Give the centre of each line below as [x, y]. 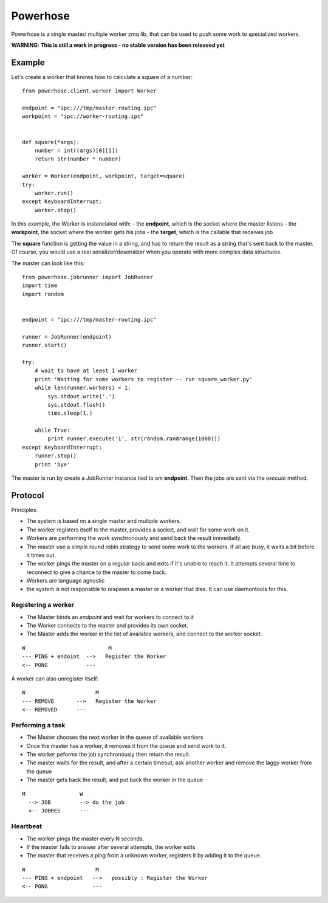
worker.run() [54, 193]
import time [40, 285]
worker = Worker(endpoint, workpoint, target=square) [104, 176]
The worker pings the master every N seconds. [85, 839]
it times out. [41, 555]
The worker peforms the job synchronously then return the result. [108, 755]
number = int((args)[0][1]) [76, 150]
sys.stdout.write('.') [81, 396]
